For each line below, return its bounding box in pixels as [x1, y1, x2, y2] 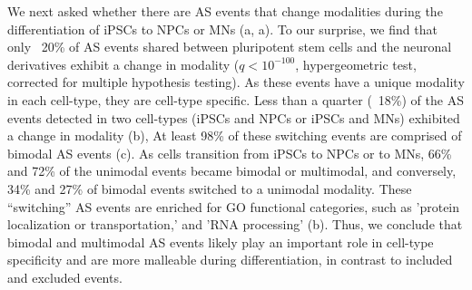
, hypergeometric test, [295, 54, 417, 73]
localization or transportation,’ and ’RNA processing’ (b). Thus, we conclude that [7, 215, 463, 234]
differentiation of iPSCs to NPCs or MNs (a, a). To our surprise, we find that [7, 19, 438, 38]
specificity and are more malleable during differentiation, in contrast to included [7, 250, 453, 269]
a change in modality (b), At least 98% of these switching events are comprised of [7, 126, 462, 145]
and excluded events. [7, 267, 123, 286]
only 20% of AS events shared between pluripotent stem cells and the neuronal [7, 37, 452, 56]
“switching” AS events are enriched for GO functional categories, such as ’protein [7, 197, 460, 216]
